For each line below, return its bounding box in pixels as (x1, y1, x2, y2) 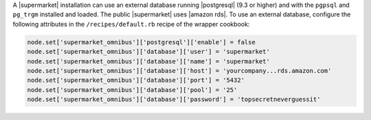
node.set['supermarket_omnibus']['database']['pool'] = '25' (27, 86, 238, 93)
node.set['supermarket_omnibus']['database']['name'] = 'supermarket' (27, 57, 271, 65)
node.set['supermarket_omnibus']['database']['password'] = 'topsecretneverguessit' (27, 95, 321, 104)
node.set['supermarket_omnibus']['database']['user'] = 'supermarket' (27, 48, 271, 56)
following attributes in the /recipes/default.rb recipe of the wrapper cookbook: (12, 20, 250, 28)
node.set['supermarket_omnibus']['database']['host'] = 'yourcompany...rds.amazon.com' (27, 67, 332, 74)
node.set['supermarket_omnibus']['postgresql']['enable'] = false (27, 38, 256, 46)
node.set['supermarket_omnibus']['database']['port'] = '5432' (27, 76, 245, 85)
